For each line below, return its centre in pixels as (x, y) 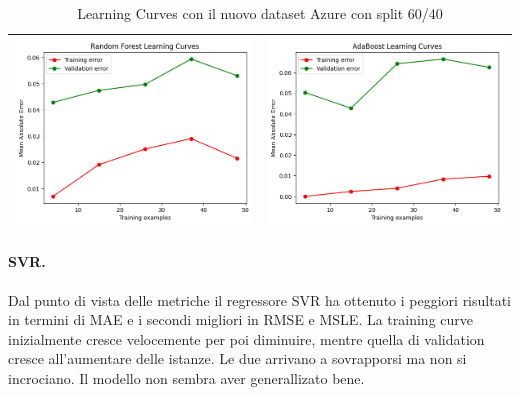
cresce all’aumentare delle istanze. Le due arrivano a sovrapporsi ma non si (237, 358)
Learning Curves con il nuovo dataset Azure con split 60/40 (260, 13)
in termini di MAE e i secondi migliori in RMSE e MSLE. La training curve (240, 319)
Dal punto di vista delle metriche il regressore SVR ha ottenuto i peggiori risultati (259, 299)
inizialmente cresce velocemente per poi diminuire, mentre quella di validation (246, 338)
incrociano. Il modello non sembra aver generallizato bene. (186, 377)
